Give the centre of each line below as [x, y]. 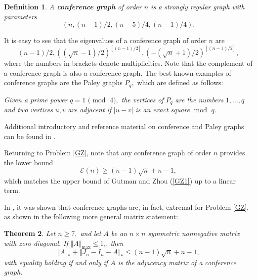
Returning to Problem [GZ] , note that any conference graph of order [108, 153]
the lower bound [29, 162]
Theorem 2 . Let [30, 233]
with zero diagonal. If [36, 243]
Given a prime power [36, 99]
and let [91, 233]
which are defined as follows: [180, 82]
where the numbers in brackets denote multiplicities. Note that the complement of [128, 63]
